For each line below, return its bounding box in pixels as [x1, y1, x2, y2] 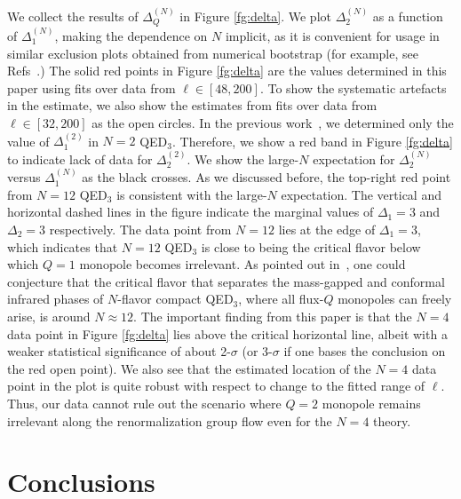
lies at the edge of [278, 220, 376, 239]
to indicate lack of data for [7, 149, 153, 168]
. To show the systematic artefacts [259, 78, 447, 97]
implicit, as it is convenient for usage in [225, 27, 440, 45]
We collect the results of [7, 6, 139, 25]
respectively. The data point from [49, 220, 232, 239]
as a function [372, 6, 443, 25]
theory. [373, 411, 411, 430]
